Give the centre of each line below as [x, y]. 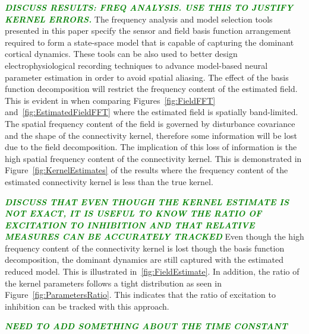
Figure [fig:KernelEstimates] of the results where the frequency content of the [146, 170]
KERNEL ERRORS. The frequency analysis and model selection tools [139, 19]
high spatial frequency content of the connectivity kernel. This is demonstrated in [153, 158]
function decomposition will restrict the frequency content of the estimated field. [151, 89]
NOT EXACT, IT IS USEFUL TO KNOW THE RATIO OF [133, 213]
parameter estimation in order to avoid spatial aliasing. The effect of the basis [147, 77]
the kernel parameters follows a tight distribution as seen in [113, 283]
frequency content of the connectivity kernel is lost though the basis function [145, 248]
